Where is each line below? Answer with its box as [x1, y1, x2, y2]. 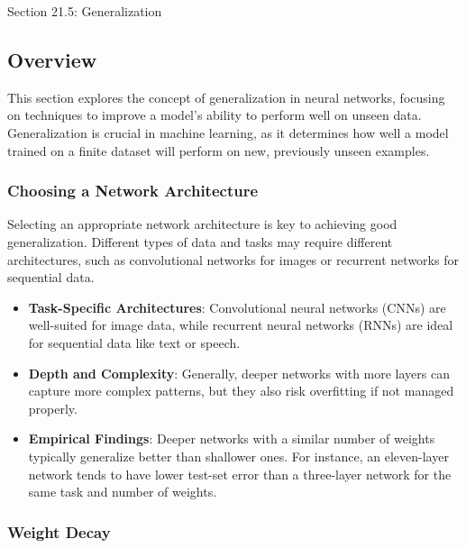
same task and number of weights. [28, 482, 217, 501]
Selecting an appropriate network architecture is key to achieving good [7, 215, 397, 233]
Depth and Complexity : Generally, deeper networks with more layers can [28, 363, 450, 382]
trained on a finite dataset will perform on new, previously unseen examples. [7, 141, 430, 160]
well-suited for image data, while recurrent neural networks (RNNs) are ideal [28, 315, 453, 334]
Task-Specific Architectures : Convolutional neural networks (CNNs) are [28, 297, 446, 316]
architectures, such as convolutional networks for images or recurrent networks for [7, 250, 459, 269]
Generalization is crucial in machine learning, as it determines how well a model [7, 123, 449, 142]
